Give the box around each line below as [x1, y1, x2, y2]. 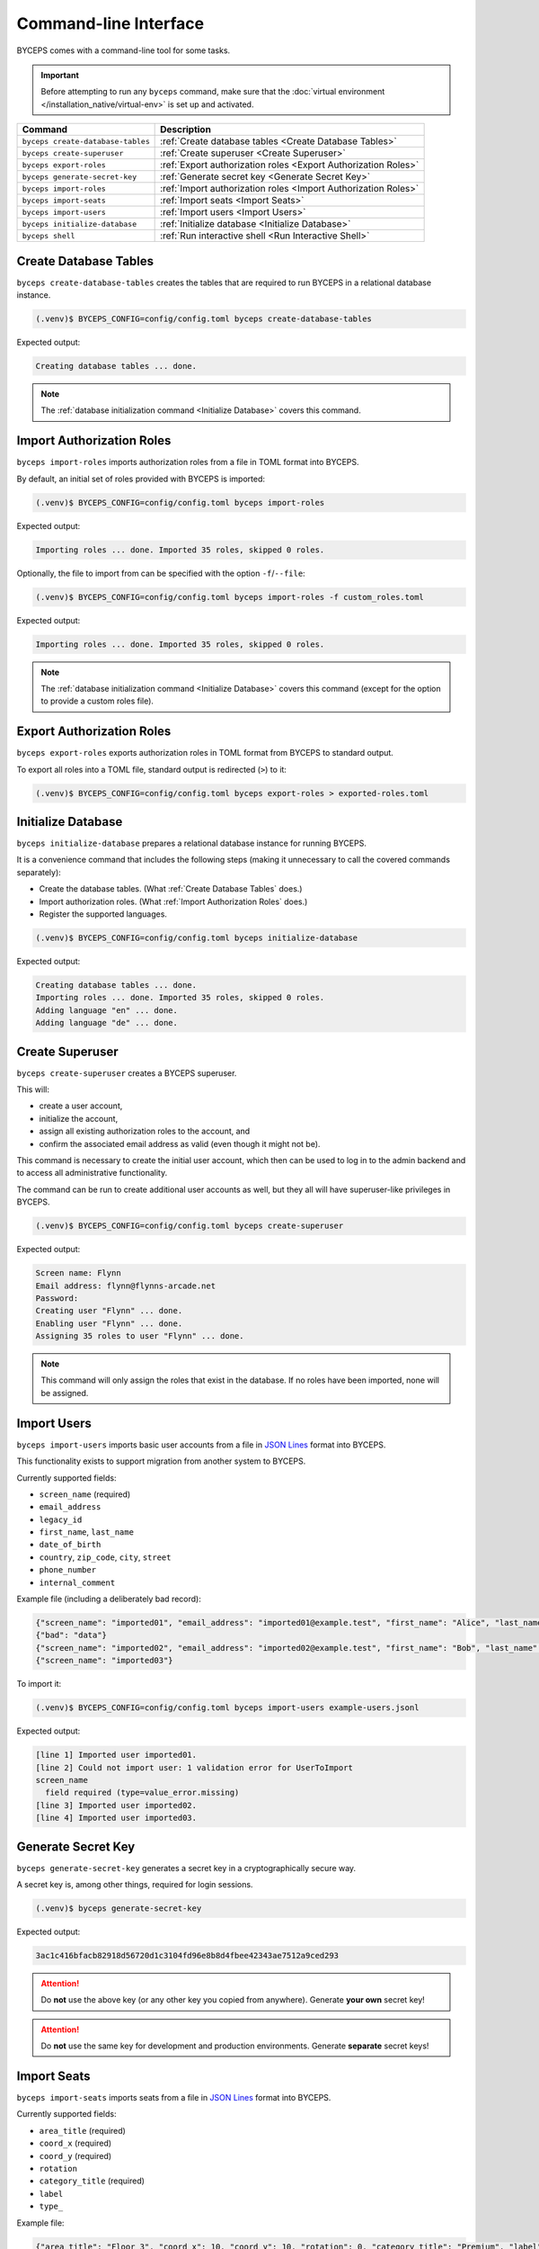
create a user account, [39, 1100, 123, 1111]
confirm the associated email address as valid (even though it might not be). [39, 1138, 321, 1149]
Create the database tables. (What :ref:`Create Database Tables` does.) [39, 883, 303, 894]
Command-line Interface [16, 13, 205, 33]
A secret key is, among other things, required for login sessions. [16, 1878, 253, 1889]
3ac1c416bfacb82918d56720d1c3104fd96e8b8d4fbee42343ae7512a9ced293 [35, 1950, 340, 1960]
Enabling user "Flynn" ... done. [35, 1318, 183, 1329]
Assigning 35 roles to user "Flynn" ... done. [35, 1331, 244, 1341]
